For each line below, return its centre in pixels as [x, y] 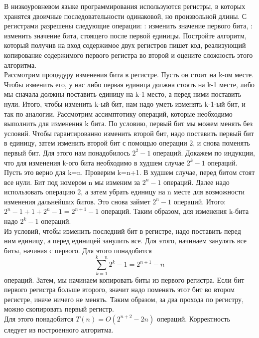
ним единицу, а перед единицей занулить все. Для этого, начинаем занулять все [125, 241]
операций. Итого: [200, 201]
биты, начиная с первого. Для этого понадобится [78, 250]
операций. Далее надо [196, 182]
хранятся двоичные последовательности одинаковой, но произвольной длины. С [126, 16]
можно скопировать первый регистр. [59, 309]
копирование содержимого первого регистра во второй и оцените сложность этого [129, 55]
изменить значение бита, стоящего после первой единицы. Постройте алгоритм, [125, 35]
